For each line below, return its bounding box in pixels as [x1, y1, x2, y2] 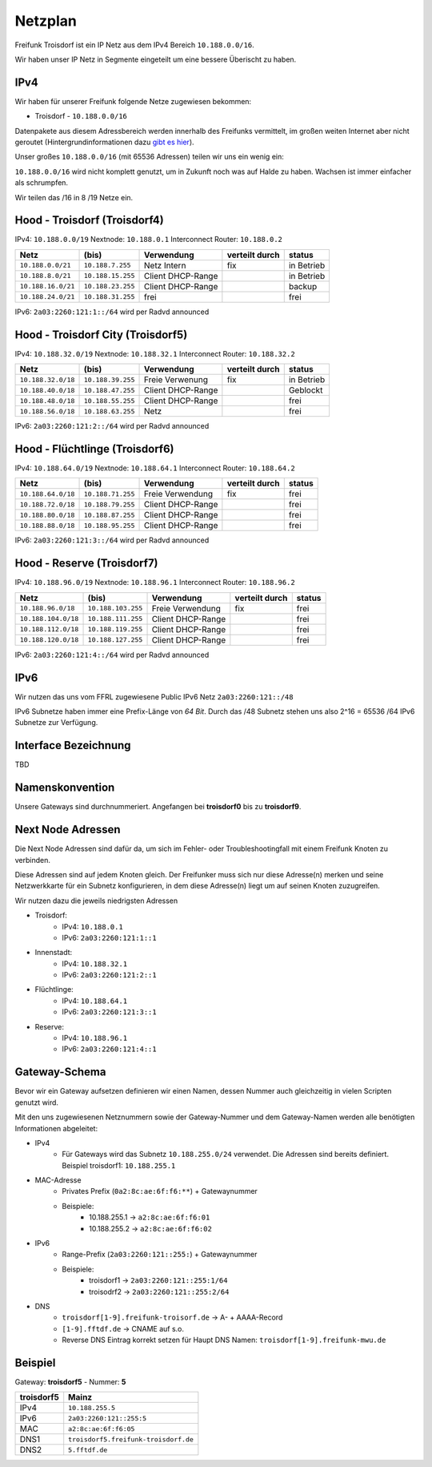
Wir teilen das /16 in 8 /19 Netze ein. [14, 192, 134, 202]
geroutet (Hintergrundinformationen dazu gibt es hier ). [14, 137, 195, 147]
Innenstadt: [34, 948, 73, 957]
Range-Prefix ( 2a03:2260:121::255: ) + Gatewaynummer [62, 1250, 258, 1259]
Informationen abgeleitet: [14, 1123, 98, 1133]
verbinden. [14, 855, 51, 864]
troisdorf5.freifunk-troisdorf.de [68, 1435, 194, 1444]
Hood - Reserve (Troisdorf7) [14, 557, 159, 570]
